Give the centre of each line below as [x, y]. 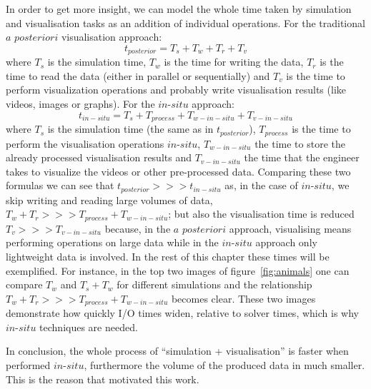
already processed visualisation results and [99, 157]
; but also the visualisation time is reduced [261, 214]
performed [28, 365]
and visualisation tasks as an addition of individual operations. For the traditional [185, 22]
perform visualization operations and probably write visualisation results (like [176, 90]
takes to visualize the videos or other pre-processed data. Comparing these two [178, 171]
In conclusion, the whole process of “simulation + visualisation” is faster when [177, 351]
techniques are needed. [89, 327]
